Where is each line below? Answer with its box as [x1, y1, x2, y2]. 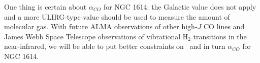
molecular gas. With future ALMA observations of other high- [4, 21, 198, 32]
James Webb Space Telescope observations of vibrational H [4, 31, 188, 41]
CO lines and [203, 21, 245, 32]
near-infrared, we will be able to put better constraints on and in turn [4, 41, 225, 51]
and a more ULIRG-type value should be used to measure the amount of [4, 11, 230, 22]
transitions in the [193, 31, 247, 41]
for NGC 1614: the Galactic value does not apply [103, 2, 256, 12]
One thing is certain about [4, 2, 87, 12]
